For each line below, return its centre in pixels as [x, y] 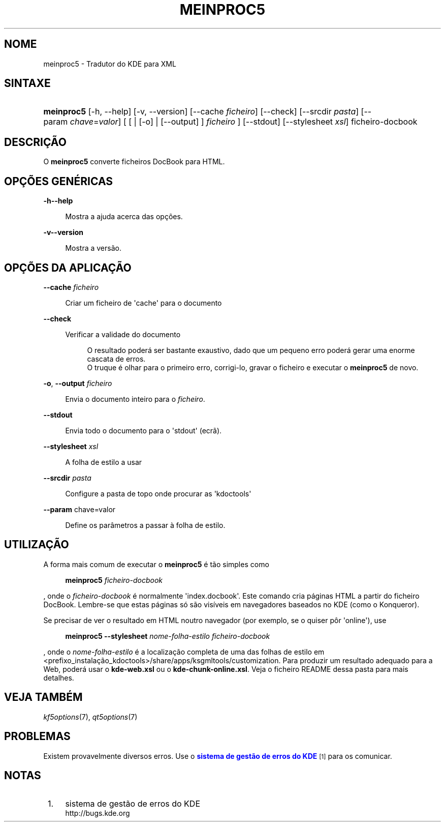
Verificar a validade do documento [123, 334]
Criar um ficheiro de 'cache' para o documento [144, 303]
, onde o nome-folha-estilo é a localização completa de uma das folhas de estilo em [184, 652]
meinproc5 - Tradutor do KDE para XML [110, 64]
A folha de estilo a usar [104, 462]
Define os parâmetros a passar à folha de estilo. [145, 525]
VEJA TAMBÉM [43, 697]
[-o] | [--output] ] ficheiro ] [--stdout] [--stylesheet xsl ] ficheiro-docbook [278, 122]
